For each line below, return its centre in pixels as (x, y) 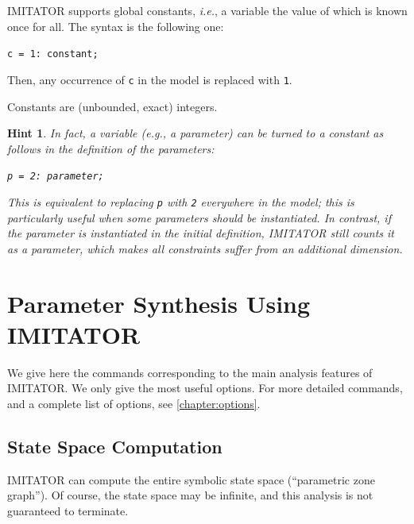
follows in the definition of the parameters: (111, 148)
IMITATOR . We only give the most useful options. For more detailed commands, (205, 388)
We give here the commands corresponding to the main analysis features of (190, 372)
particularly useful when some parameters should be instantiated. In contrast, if (199, 217)
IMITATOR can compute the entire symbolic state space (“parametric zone (191, 479)
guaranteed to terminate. (68, 510)
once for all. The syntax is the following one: (116, 26)
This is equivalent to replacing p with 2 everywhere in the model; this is (181, 201)
